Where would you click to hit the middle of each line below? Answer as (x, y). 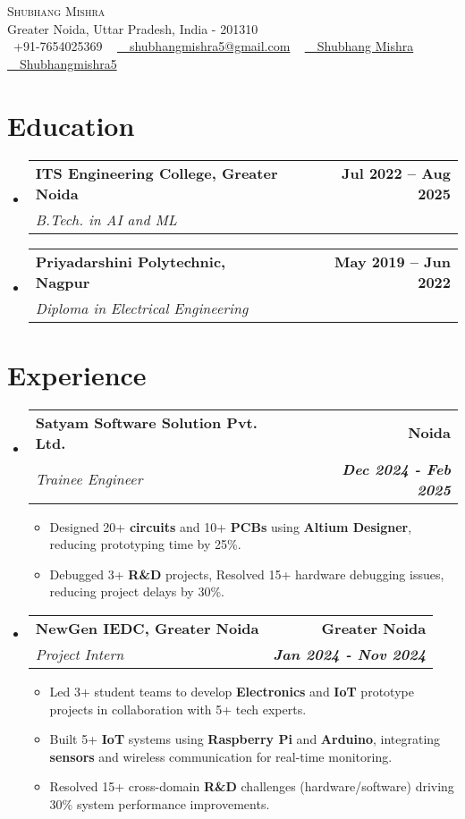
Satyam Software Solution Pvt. (146, 422)
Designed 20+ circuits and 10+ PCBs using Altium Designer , (231, 526)
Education (71, 125)
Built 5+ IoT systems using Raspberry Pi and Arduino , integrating (245, 739)
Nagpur (63, 282)
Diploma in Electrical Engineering (142, 308)
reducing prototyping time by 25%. (145, 544)
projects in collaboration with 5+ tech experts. (178, 709)
